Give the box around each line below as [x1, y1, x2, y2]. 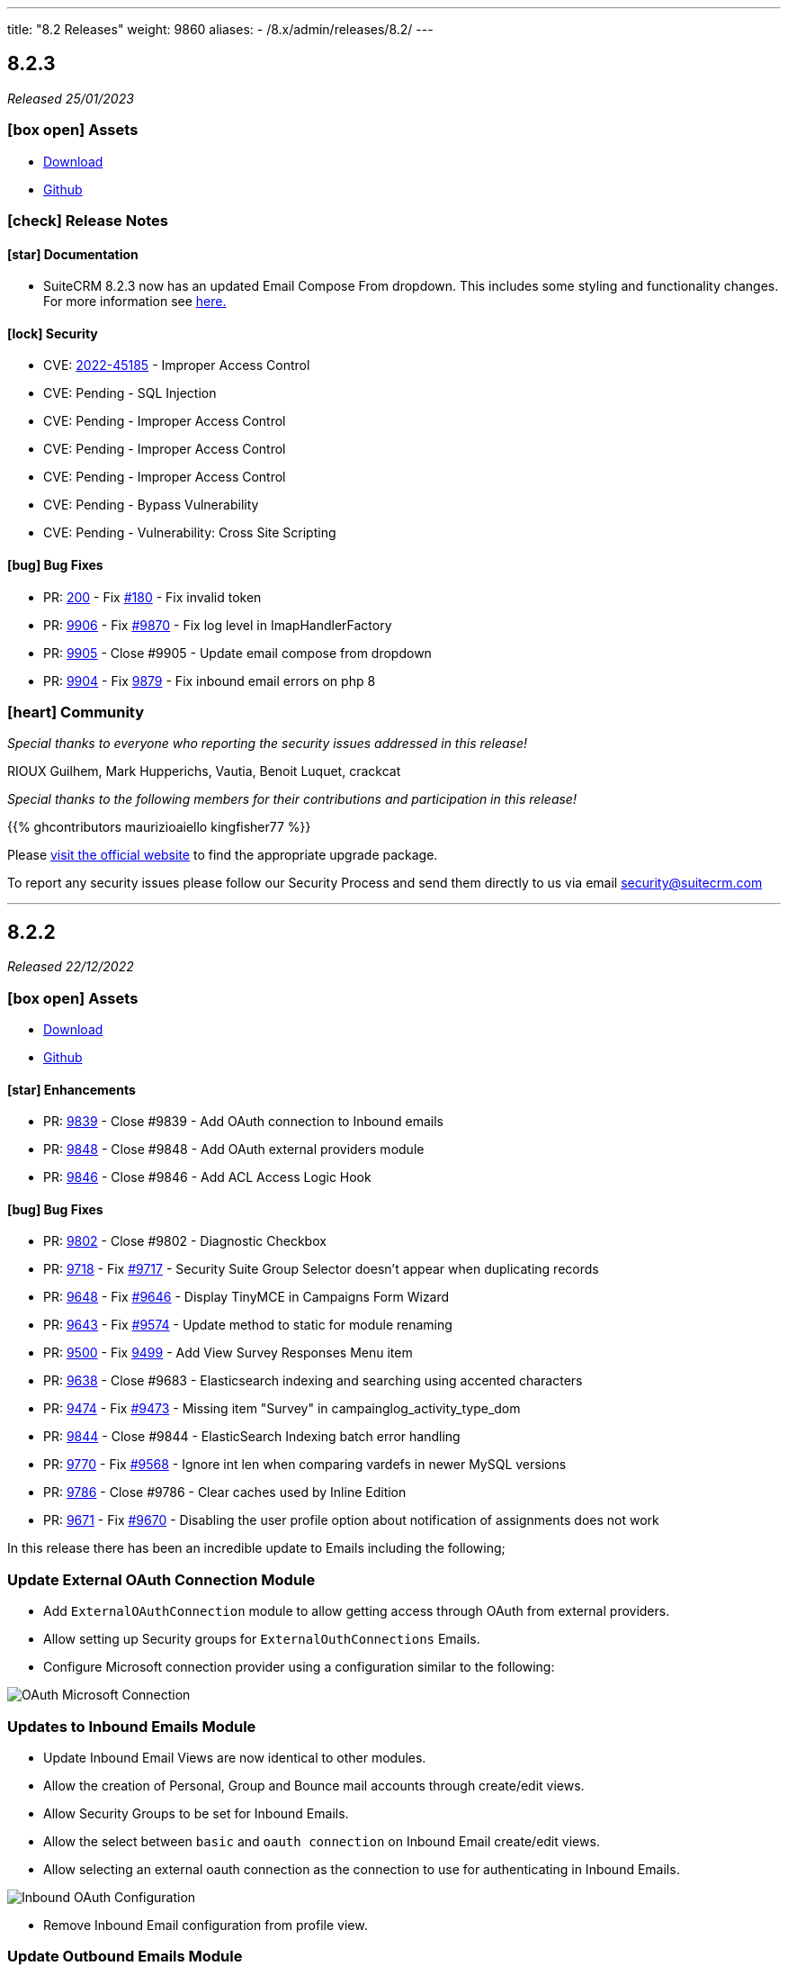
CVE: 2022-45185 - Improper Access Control [43, 357, 310, 374]
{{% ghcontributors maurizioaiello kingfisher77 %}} [7, 819, 311, 835]
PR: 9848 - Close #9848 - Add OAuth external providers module [43, 1141, 425, 1158]
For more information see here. [43, 293, 227, 310]
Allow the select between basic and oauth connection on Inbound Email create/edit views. [43, 1833, 600, 1849]
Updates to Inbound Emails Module [7, 1717, 256, 1736]
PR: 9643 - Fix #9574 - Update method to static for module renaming [43, 1317, 452, 1333]
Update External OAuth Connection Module [7, 1570, 316, 1589]
